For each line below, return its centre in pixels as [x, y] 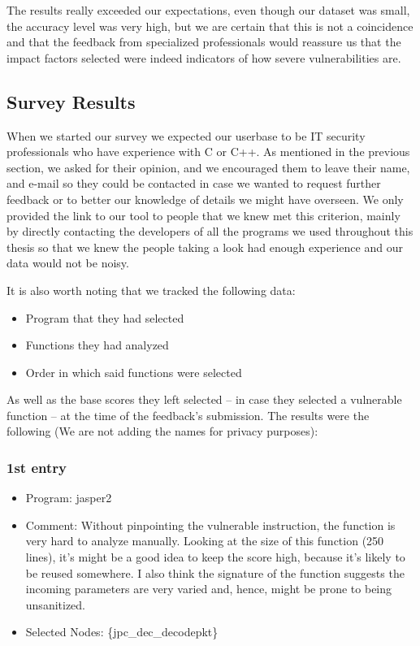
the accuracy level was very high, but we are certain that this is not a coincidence [210, 26]
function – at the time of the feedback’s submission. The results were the [188, 415]
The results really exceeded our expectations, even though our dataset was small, [208, 10]
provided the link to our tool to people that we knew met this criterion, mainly [204, 215]
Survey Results [71, 101]
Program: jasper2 [69, 498]
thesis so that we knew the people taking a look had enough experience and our [205, 247]
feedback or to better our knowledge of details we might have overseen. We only [205, 199]
